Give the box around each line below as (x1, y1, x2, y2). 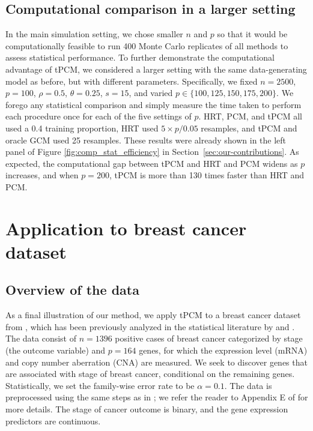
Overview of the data (5, 280, 139, 299)
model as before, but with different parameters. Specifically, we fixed (5, 74, 258, 87)
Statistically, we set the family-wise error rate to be (5, 379, 195, 391)
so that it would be (217, 28, 288, 40)
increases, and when (5, 169, 79, 181)
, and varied (129, 86, 173, 99)
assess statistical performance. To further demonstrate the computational (5, 51, 275, 64)
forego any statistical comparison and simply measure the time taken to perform (5, 98, 302, 110)
